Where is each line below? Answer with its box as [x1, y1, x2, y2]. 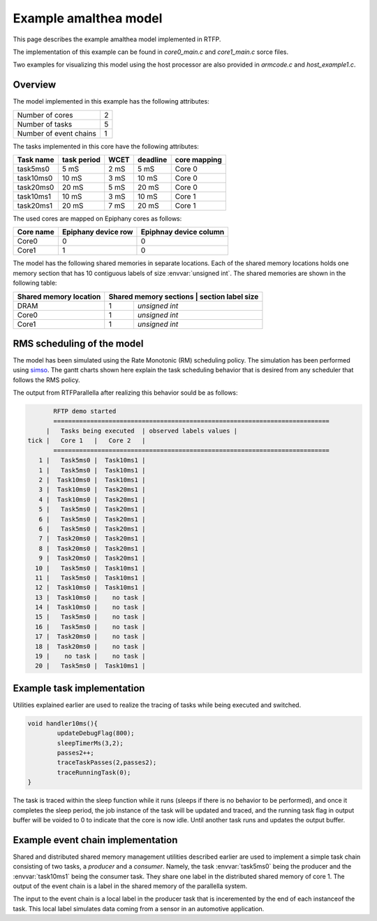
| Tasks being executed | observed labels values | [45, 427, 238, 435]
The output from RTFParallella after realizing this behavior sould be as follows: [13, 388, 238, 397]
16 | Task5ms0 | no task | [35, 623, 146, 631]
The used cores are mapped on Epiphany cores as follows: [13, 214, 182, 223]
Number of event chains [17, 128, 97, 138]
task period [61, 155, 101, 164]
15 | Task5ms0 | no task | [35, 613, 146, 621]
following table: [13, 279, 57, 287]
